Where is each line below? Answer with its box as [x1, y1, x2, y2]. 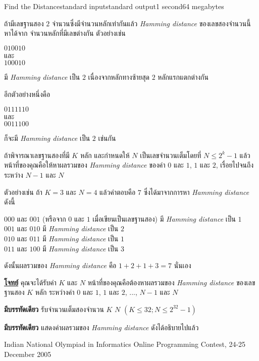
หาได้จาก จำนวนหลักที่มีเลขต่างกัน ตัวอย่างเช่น [4, 28, 126, 38]
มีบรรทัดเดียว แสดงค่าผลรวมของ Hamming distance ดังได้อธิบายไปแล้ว [4, 322, 199, 332]
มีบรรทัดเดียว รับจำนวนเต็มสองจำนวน [4, 303, 104, 314]
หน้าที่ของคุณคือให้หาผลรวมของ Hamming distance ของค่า [4, 160, 166, 170]
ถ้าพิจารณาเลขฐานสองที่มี [4, 149, 70, 160]
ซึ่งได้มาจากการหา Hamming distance [143, 186, 249, 197]
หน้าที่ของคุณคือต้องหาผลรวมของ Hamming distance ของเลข [87, 277, 255, 287]
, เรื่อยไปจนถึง [216, 160, 254, 170]
